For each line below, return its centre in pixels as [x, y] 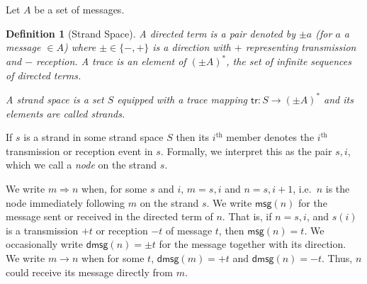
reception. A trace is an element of [111, 61]
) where [80, 47]
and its [339, 99]
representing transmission [301, 47]
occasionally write [45, 244]
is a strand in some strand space [94, 137]
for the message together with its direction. [253, 244]
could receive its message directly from [89, 272]
